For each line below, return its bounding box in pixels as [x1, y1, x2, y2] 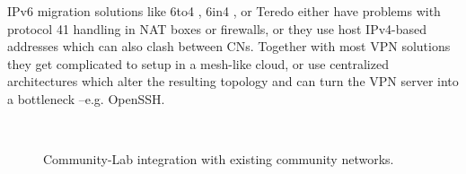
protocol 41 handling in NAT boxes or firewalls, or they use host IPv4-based [7, 19, 427, 38]
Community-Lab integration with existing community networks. [43, 150, 394, 169]
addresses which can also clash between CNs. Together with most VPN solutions [7, 37, 451, 56]
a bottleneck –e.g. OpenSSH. [7, 89, 165, 108]
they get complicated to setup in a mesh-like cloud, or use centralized [7, 54, 389, 73]
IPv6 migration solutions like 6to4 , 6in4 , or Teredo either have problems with [7, 2, 441, 20]
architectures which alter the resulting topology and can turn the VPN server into [7, 72, 459, 91]
